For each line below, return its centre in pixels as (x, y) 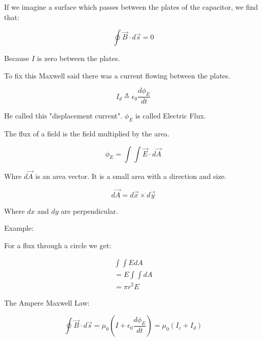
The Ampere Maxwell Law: (47, 302)
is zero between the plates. (78, 58)
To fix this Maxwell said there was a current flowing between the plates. (117, 75)
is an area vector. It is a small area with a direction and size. (131, 176)
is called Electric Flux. (171, 116)
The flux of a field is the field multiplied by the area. (87, 133)
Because (17, 58)
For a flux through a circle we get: (58, 245)
